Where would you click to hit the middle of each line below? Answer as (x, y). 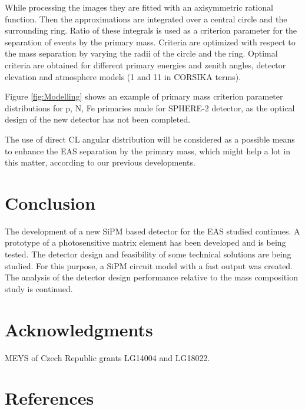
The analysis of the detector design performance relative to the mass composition (151, 277)
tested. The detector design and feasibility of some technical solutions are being (148, 254)
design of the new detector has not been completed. (98, 119)
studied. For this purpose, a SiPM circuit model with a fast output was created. (149, 265)
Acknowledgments (79, 329)
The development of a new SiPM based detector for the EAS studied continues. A (152, 231)
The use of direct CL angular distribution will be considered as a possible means (150, 139)
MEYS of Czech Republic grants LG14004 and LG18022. (107, 357)
